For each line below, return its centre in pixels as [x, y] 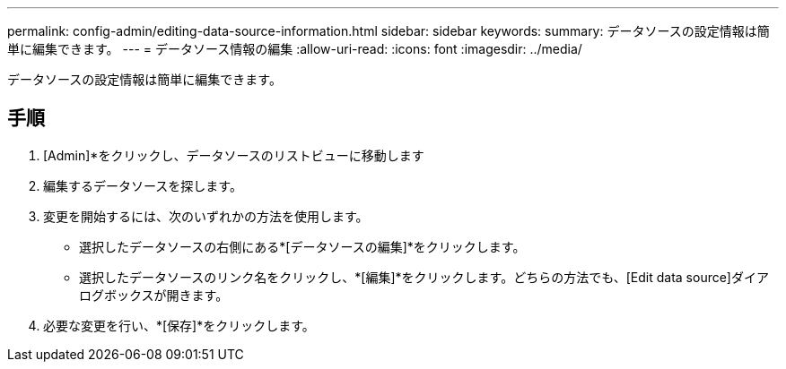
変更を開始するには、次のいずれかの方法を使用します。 [206, 216]
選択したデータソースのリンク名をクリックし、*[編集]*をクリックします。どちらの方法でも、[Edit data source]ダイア [424, 277]
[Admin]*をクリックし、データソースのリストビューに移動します [234, 155]
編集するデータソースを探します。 [143, 185]
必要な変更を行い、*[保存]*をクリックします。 [179, 325]
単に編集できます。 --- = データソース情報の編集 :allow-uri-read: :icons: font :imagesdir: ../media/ [295, 49]
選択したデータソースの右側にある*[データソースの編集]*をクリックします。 [302, 246]
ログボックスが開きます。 [154, 295]
